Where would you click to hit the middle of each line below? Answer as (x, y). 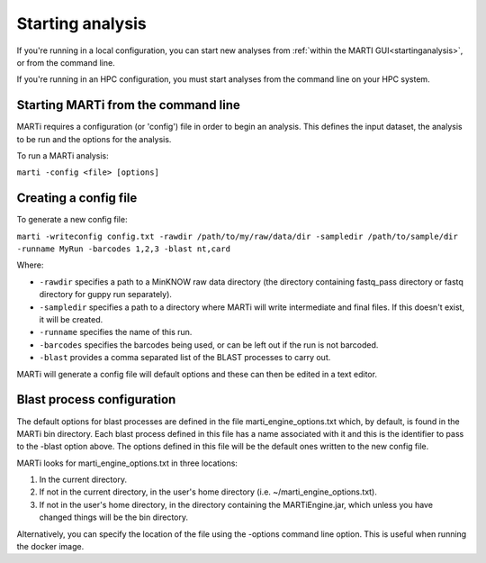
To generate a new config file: (72, 220)
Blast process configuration (96, 400)
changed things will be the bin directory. (114, 517)
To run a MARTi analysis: (63, 156)
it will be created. (71, 320)
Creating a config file (77, 198)
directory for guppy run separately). (106, 295)
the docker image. (50, 547)
